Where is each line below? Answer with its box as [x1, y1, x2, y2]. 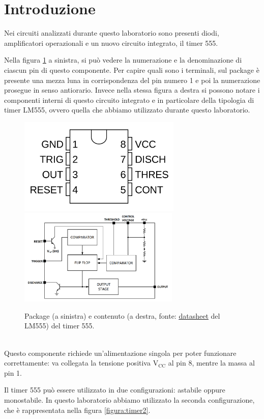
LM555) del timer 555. [24, 320, 95, 331]
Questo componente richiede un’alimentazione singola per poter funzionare [4, 347, 237, 358]
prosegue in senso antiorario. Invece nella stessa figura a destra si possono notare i [4, 85, 260, 95]
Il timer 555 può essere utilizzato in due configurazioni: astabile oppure [4, 384, 225, 395]
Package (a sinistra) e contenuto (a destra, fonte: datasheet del [24, 310, 220, 321]
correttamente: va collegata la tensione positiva [4, 357, 151, 368]
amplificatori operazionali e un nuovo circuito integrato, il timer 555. [4, 37, 218, 48]
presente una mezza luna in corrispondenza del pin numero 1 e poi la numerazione [4, 74, 260, 85]
